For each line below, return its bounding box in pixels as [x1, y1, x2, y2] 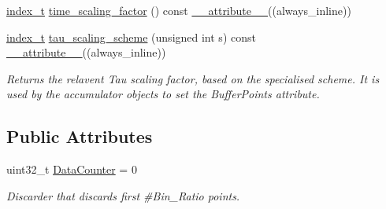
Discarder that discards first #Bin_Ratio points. [6, 187, 240, 203]
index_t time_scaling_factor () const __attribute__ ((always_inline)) [6, 2, 351, 18]
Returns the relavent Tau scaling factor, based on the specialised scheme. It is [6, 70, 380, 86]
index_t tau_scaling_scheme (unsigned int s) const [6, 28, 256, 45]
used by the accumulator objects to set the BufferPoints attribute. [6, 86, 320, 102]
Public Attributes [6, 124, 153, 148]
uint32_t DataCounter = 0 [6, 161, 137, 178]
